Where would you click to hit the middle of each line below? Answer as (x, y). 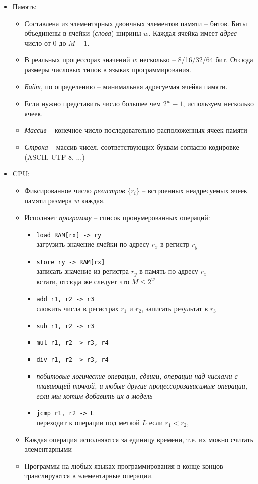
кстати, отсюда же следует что (83, 281)
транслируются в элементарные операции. (89, 476)
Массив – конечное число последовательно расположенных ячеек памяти (136, 130)
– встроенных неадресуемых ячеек (195, 190)
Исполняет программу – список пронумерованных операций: (117, 217)
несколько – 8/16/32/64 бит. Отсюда (196, 60)
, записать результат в (175, 308)
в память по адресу (169, 271)
